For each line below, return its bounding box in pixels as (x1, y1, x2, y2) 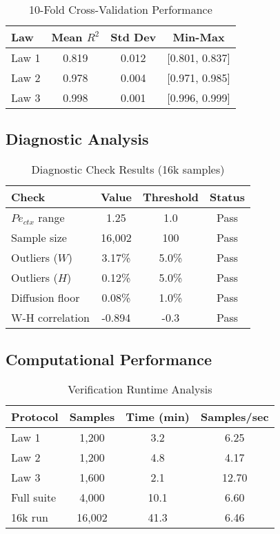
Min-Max (172, 29, 225, 45)
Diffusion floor (11, 289, 80, 306)
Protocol (11, 409, 59, 425)
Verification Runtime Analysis (68, 381, 212, 398)
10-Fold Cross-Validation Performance (29, 1, 212, 17)
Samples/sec (201, 409, 269, 425)
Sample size (11, 229, 67, 246)
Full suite (11, 489, 57, 506)
